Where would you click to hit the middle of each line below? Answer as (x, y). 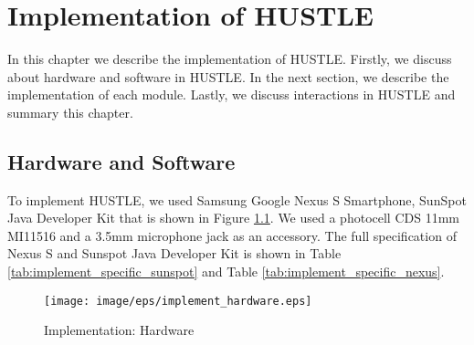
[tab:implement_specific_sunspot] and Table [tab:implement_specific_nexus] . (226, 272)
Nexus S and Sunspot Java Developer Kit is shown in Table (174, 253)
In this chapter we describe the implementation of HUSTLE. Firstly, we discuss (230, 59)
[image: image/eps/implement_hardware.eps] (178, 301)
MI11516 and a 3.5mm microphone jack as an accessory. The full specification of (232, 235)
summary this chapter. (70, 112)
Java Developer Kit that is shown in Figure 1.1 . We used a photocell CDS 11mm (233, 218)
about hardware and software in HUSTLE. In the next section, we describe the (228, 76)
